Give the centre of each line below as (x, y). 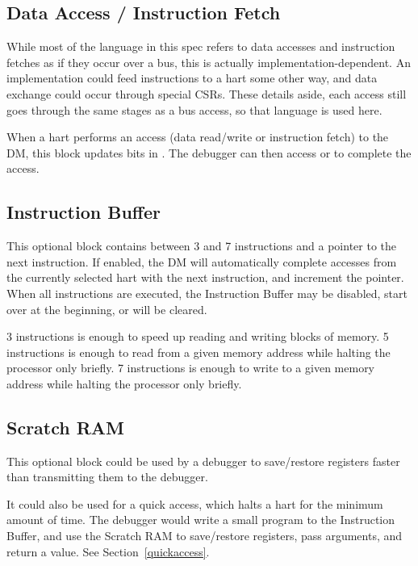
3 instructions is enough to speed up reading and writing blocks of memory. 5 (198, 336)
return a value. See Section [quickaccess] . (108, 551)
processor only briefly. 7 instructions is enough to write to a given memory (191, 368)
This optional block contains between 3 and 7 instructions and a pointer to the (202, 246)
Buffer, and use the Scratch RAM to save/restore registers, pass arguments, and (205, 536)
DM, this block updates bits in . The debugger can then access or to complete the (209, 152)
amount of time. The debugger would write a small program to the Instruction (201, 520)
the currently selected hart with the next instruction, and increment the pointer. (205, 277)
